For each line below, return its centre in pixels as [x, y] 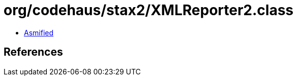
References [33, 52]
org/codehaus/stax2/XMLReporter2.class [148, 10]
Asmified [39, 32]
